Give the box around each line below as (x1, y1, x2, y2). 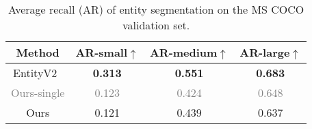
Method (16, 44, 60, 60)
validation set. (122, 17, 190, 33)
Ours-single (11, 85, 65, 100)
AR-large (239, 44, 290, 60)
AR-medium (149, 44, 218, 60)
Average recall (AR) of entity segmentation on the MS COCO (8, 1, 304, 17)
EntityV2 (13, 65, 57, 81)
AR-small (75, 44, 128, 60)
